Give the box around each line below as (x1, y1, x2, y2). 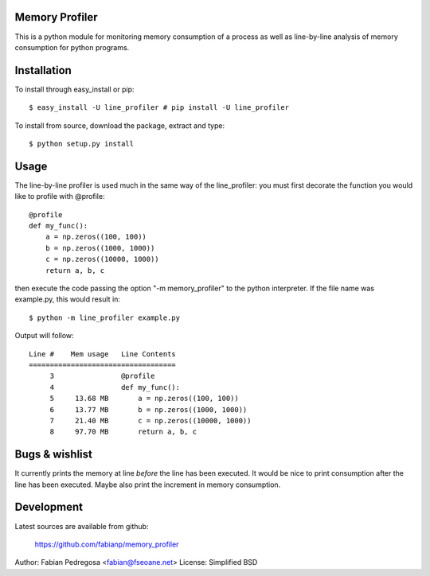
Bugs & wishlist (14, 448, 93, 461)
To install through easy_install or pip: (14, 84, 135, 94)
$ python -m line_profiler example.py (29, 313, 181, 322)
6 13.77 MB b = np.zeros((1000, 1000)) (49, 405, 248, 414)
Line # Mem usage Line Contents (29, 349, 177, 358)
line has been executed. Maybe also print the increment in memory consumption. (14, 480, 281, 489)
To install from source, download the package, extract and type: (14, 120, 225, 130)
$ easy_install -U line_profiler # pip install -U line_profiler (29, 103, 290, 112)
